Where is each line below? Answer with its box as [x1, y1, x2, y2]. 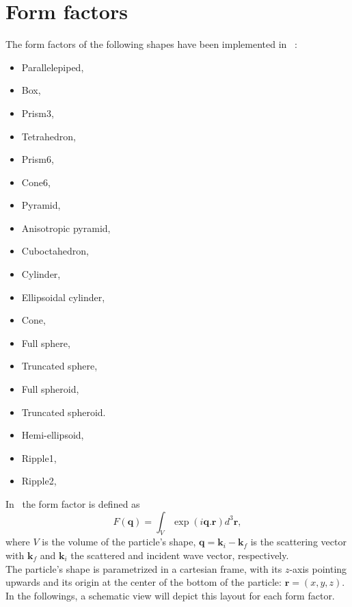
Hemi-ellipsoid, [21, 428, 84, 442]
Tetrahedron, [21, 129, 76, 143]
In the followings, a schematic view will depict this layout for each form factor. [5, 588, 335, 602]
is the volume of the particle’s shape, [42, 534, 196, 549]
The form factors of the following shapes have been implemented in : [5, 37, 297, 51]
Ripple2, [21, 474, 57, 488]
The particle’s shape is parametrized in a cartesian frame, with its [5, 561, 282, 576]
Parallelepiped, [21, 60, 84, 74]
